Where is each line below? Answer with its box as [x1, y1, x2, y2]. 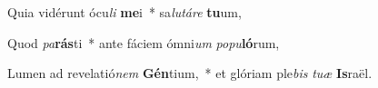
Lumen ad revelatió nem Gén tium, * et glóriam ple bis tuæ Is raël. [7, 64, 373, 83]
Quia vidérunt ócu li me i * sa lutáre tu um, [7, 3, 242, 21]
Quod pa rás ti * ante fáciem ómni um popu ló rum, [7, 33, 280, 52]
